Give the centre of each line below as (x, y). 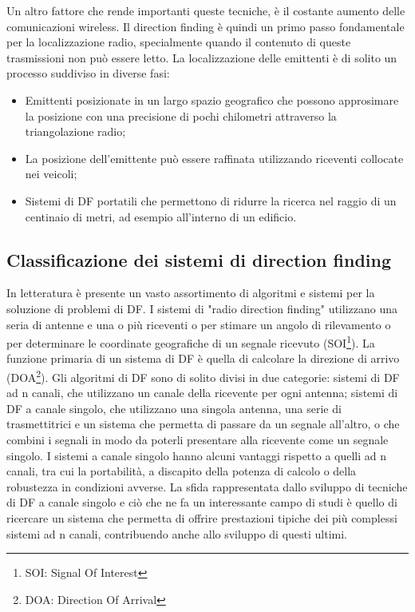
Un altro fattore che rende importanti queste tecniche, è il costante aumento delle (206, 10)
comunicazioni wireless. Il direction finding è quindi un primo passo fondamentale (206, 26)
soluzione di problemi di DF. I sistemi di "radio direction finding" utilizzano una (202, 308)
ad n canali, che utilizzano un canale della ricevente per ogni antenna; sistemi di (202, 393)
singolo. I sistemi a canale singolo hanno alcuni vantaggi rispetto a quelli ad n (197, 455)
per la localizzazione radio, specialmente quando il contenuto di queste (179, 42)
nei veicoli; (51, 174)
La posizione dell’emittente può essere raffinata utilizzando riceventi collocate (214, 158)
